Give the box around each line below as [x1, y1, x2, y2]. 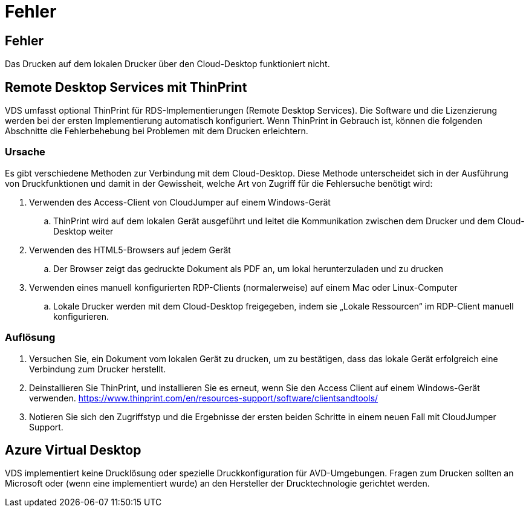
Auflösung [5, 331, 56, 344]
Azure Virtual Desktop [5, 442, 141, 458]
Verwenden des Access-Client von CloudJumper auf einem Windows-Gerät [29, 196, 331, 207]
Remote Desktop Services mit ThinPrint [5, 79, 247, 95]
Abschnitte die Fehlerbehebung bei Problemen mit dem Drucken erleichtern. [5, 126, 308, 137]
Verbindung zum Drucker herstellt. [29, 363, 166, 374]
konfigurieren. [53, 311, 109, 322]
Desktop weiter [53, 225, 114, 236]
